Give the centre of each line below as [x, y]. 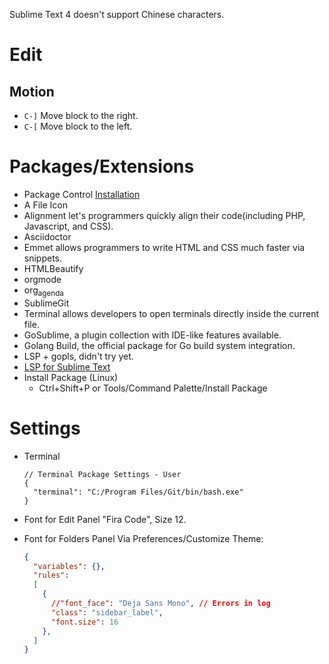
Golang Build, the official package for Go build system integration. [159, 345]
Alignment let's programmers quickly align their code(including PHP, [164, 215]
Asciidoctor [47, 236]
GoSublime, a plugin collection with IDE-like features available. [152, 335]
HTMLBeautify [53, 268]
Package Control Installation [82, 194]
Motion [32, 91]
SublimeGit [46, 303]
